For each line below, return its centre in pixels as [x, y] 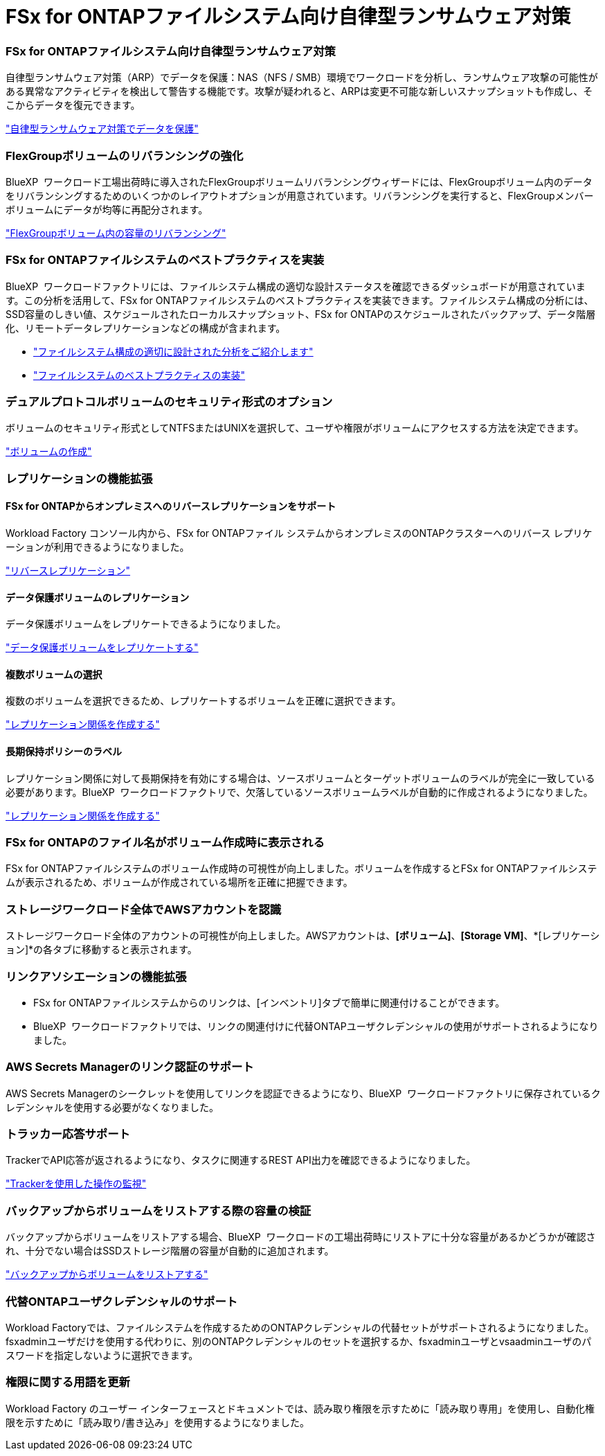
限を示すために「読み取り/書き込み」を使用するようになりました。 [158, 1422]
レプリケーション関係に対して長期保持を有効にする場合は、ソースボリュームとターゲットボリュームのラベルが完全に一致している [300, 778]
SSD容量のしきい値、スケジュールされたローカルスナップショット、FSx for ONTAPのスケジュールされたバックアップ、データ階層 [301, 314]
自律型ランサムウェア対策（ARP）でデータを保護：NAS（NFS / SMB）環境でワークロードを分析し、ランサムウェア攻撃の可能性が [302, 78]
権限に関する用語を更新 [68, 1382]
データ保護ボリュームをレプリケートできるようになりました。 [146, 624]
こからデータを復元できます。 [73, 105]
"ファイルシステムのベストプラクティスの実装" [139, 375]
